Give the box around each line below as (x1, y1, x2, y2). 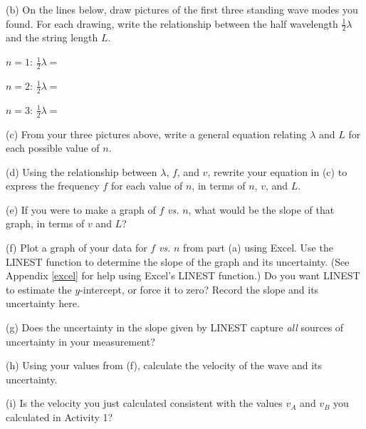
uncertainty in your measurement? (6, 334, 155, 348)
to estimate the (6, 281, 72, 296)
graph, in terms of (6, 216, 85, 231)
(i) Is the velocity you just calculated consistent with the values (6, 396, 283, 410)
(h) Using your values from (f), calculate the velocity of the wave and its (6, 358, 323, 373)
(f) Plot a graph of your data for (6, 240, 147, 255)
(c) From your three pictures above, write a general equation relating (6, 126, 307, 141)
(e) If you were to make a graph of (6, 202, 156, 217)
